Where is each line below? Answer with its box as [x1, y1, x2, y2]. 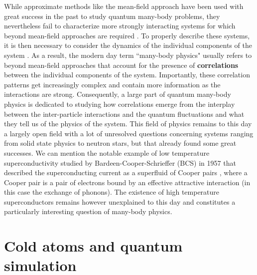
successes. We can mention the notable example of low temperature [4, 147, 210, 158]
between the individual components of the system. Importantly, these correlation [4, 69, 250, 80]
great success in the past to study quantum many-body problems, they [4, 10, 220, 21]
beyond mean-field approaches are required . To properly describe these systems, [4, 30, 250, 40]
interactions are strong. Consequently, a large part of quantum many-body [4, 89, 231, 99]
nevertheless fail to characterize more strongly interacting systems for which [4, 20, 236, 31]
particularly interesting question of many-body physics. [4, 206, 172, 217]
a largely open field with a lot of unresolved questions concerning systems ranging [4, 128, 254, 138]
